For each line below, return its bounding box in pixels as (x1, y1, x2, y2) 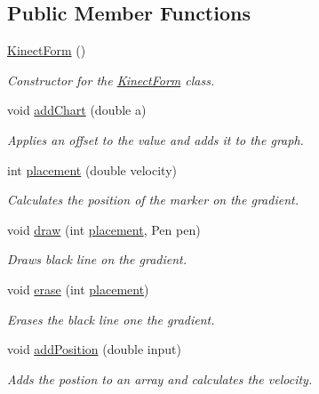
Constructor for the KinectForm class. (7, 70, 215, 89)
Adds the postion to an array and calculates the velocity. (7, 369, 313, 388)
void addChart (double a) (7, 101, 147, 119)
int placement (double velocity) (7, 160, 177, 179)
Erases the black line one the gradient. (7, 310, 215, 328)
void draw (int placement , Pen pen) (7, 220, 201, 238)
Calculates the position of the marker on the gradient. (7, 190, 299, 209)
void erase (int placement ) (7, 279, 149, 298)
